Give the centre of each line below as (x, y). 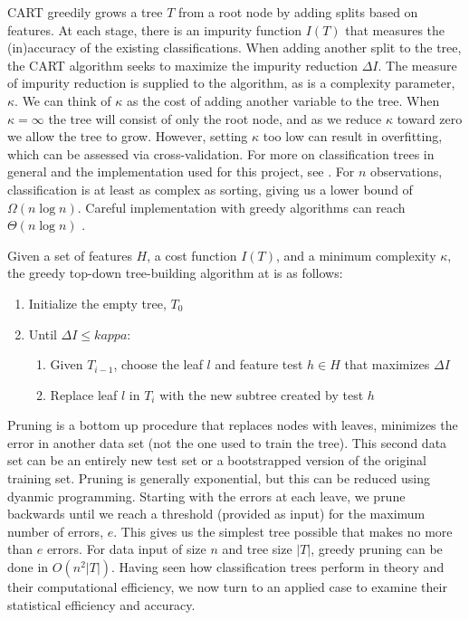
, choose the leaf (158, 364)
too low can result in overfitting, (353, 136)
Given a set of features (70, 255)
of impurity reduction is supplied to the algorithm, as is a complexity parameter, (231, 83)
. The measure (417, 65)
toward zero (430, 118)
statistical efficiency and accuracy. (101, 604)
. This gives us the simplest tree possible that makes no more (283, 531)
